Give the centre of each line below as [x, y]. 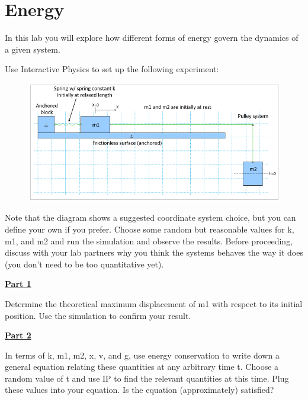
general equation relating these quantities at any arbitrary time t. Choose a [142, 367]
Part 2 [18, 335]
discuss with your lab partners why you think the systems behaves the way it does [154, 252]
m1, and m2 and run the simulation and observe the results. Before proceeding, [149, 241]
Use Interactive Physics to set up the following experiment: [112, 69]
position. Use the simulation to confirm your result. [98, 315]
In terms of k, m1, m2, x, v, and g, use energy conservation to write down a [142, 355]
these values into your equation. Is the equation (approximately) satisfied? [139, 390]
